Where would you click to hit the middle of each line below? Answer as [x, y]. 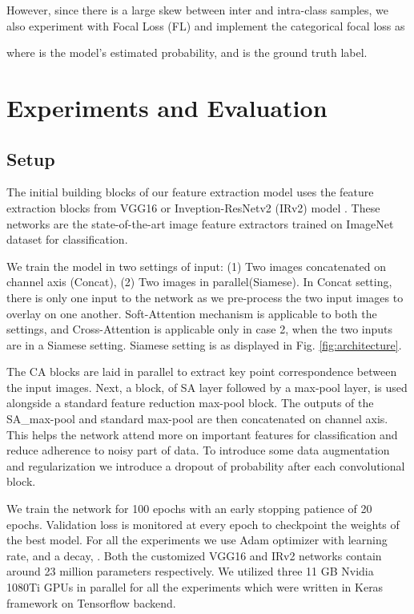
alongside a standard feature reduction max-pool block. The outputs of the [190, 403]
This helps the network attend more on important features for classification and [202, 434]
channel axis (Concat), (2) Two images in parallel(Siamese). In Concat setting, [199, 282]
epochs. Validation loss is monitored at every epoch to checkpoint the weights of [203, 524]
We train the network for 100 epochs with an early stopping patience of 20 [189, 509]
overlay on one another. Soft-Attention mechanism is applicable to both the [192, 313]
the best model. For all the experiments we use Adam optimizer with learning [197, 540]
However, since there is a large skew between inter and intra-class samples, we [198, 10]
